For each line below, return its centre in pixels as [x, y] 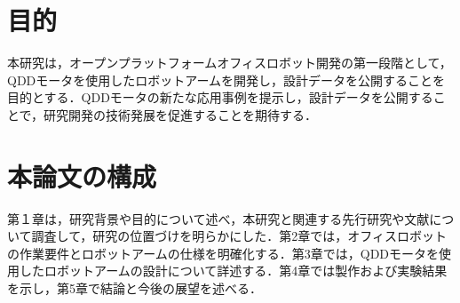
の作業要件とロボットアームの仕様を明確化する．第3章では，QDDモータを [223, 253]
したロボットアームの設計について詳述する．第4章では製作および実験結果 [233, 271]
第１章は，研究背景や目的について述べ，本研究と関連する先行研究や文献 [218, 218]
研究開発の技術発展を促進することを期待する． [181, 114]
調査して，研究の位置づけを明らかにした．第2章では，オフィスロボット [239, 236]
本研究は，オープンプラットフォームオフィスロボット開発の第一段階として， [230, 63]
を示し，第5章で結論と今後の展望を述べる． [135, 288]
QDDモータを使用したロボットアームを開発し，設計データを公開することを [226, 80]
